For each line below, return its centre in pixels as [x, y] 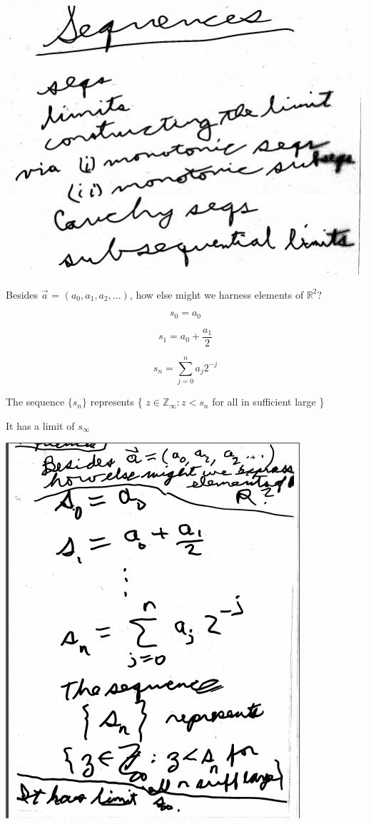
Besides [22, 294]
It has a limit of [40, 425]
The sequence [35, 402]
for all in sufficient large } [268, 402]
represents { [116, 402]
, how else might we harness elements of [217, 294]
